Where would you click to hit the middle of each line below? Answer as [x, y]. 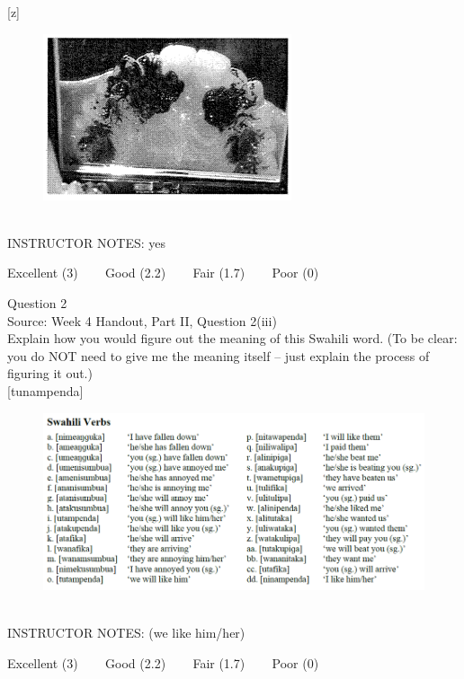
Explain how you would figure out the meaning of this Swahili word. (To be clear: [232, 338]
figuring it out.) [50, 373]
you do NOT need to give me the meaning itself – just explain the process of [219, 355]
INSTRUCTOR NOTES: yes [87, 242]
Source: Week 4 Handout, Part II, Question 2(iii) [142, 320]
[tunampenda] [45, 390]
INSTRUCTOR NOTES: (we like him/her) [126, 633]
